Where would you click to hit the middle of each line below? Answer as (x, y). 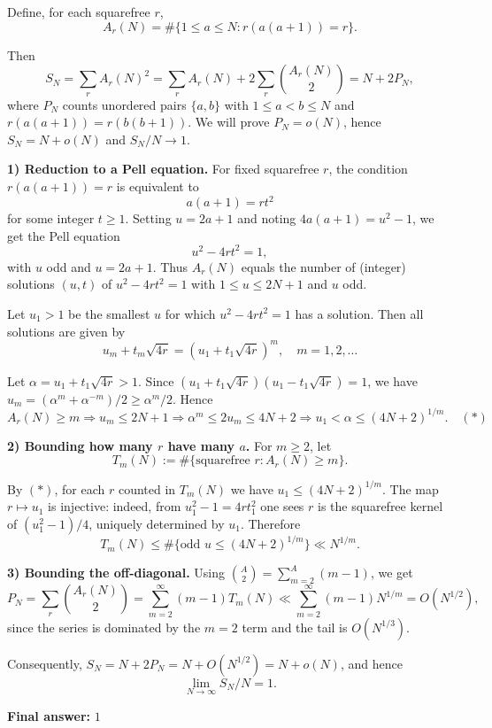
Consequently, (45, 663)
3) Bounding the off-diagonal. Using (116, 573)
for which (190, 313)
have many (201, 445)
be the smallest (109, 313)
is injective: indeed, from (115, 506)
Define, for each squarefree (79, 12)
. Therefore (270, 523)
